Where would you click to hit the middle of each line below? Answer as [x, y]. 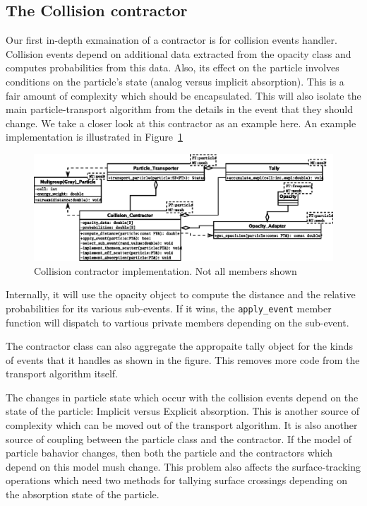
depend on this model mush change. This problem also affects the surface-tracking [183, 466]
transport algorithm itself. [62, 373]
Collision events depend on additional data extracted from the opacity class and [179, 53]
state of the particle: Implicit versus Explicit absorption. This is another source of [183, 411]
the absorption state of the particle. [83, 494]
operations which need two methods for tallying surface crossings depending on [177, 480]
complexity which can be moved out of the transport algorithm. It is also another [182, 425]
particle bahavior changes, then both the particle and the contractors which [169, 453]
